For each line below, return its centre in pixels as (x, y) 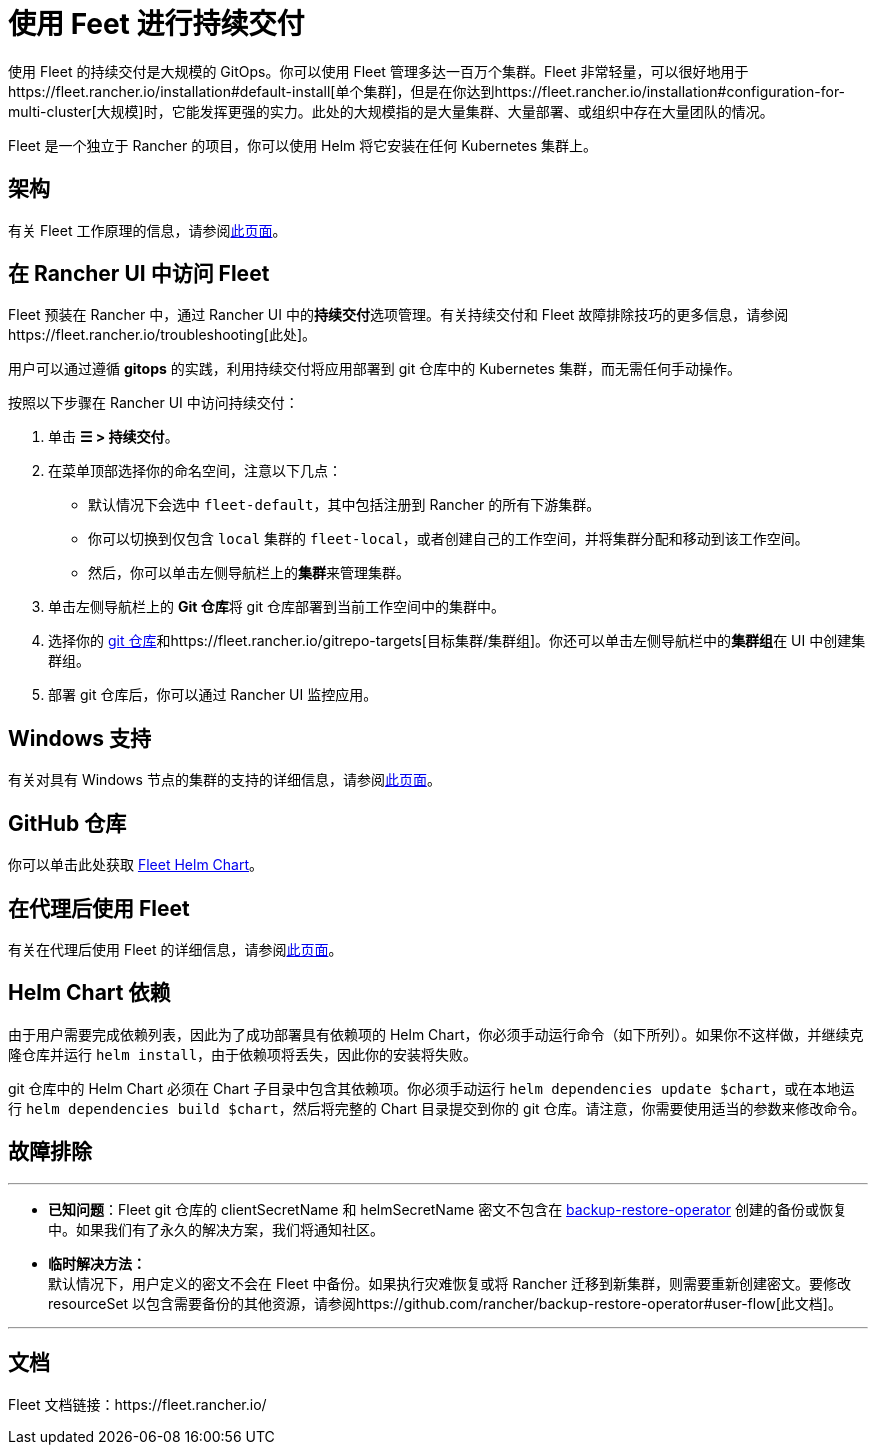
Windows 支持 (79, 738)
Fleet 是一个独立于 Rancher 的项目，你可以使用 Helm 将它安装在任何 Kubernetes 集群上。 (302, 145)
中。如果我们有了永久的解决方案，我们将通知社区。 (216, 1229)
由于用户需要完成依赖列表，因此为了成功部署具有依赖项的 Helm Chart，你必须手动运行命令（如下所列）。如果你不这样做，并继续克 (436, 1034)
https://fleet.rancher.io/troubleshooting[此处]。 (162, 335)
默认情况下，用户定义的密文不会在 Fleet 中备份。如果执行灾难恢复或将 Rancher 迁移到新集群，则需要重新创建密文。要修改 (450, 1283)
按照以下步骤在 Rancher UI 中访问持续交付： (153, 403)
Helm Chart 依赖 (89, 993)
